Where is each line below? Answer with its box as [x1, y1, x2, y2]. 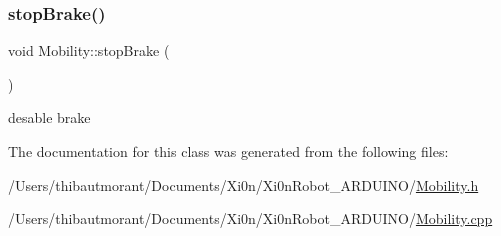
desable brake [8, 107, 91, 128]
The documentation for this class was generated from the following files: [8, 141, 449, 161]
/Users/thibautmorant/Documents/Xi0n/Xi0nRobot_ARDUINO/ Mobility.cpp [8, 208, 493, 229]
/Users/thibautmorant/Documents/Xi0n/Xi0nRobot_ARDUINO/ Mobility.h [8, 174, 479, 195]
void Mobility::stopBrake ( [8, 40, 170, 61]
